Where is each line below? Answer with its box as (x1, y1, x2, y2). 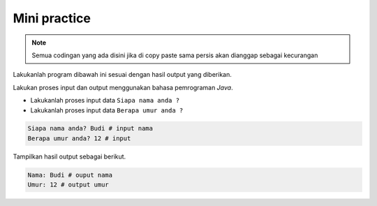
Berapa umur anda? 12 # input (27, 134, 131, 142)
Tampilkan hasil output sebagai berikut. (13, 152, 126, 161)
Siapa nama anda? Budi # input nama (27, 124, 154, 133)
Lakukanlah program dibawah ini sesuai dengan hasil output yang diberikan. (13, 71, 232, 79)
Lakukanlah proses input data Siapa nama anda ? (30, 96, 180, 105)
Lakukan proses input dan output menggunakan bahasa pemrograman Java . (13, 83, 233, 91)
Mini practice (13, 10, 91, 26)
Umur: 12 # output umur (27, 181, 110, 189)
